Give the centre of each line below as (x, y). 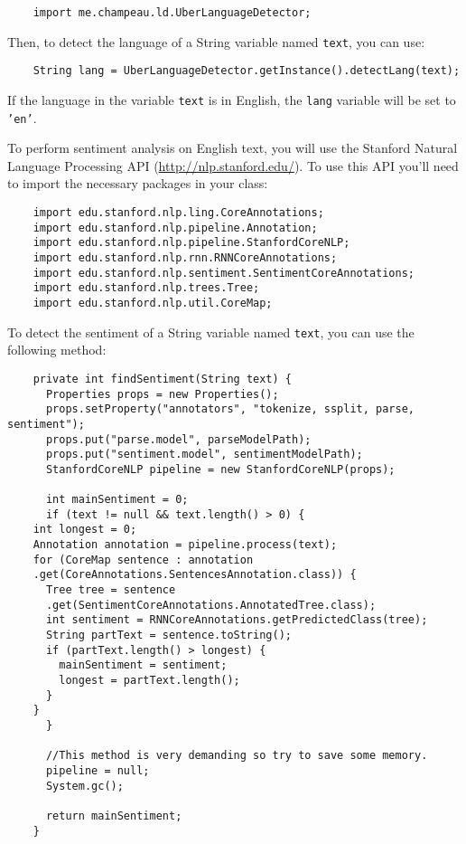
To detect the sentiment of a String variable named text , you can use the (211, 332)
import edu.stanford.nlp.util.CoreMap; (153, 303)
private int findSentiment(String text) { (162, 379)
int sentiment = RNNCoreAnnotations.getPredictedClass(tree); (237, 620)
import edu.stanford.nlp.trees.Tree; (146, 288)
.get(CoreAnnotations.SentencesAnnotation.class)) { (195, 575)
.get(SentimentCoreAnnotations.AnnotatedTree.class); (211, 605)
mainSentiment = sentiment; (143, 665)
